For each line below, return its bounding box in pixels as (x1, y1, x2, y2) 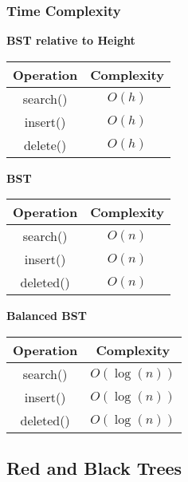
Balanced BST (6, 307, 87, 324)
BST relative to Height (6, 32, 135, 49)
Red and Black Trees (6, 456, 182, 480)
